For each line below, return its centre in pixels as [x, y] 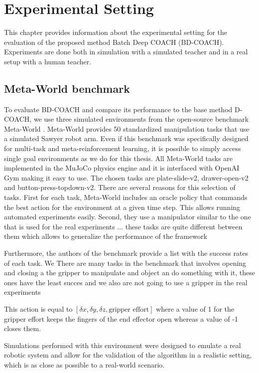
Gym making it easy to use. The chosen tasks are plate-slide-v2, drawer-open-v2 [126, 177]
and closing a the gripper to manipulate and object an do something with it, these [129, 273]
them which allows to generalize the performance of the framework [106, 236]
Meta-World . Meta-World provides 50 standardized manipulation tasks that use [127, 128]
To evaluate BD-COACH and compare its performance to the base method [118, 109]
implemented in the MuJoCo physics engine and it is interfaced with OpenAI [122, 168]
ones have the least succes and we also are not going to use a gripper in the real [126, 282]
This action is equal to [38, 308]
